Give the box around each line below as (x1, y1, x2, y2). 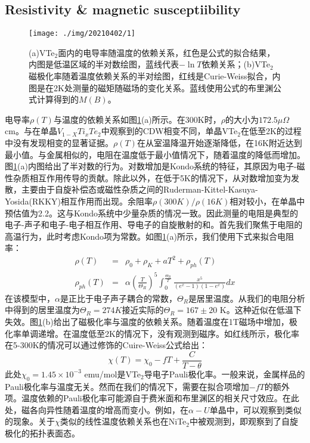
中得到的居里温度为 (5, 303, 80, 316)
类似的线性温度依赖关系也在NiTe (60, 415, 187, 427)
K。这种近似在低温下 (219, 303, 302, 316)
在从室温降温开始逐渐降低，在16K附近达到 (137, 137, 302, 149)
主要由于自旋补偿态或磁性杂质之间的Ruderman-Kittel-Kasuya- (21, 183, 258, 196)
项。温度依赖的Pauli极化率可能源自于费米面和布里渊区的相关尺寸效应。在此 (5, 392, 299, 404)
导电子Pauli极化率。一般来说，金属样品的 (144, 367, 305, 380)
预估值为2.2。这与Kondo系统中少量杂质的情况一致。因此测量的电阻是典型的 (5, 206, 298, 219)
